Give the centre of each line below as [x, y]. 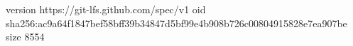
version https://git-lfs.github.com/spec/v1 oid [106, 9]
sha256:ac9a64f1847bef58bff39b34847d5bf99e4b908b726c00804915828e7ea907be [176, 23]
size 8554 [25, 37]
